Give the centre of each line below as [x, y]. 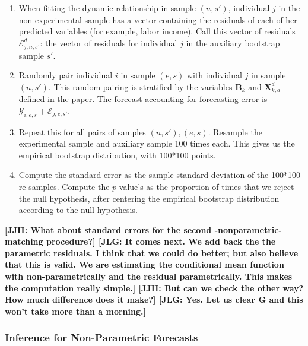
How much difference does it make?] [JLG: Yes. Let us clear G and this [154, 299]
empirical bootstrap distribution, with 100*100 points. [117, 155]
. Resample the [235, 131]
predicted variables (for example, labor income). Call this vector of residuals [157, 31]
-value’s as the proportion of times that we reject [205, 186]
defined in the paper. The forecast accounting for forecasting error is [143, 99]
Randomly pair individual [66, 75]
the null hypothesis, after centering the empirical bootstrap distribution [149, 198]
